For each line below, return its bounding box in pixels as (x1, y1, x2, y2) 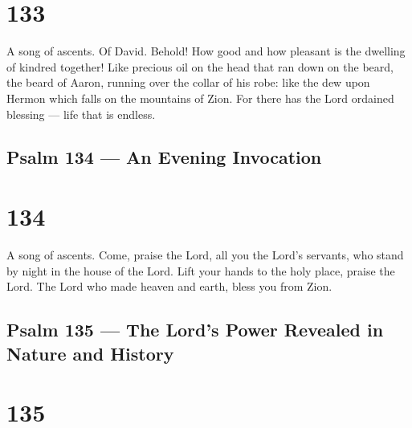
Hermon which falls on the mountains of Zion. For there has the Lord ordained (6, 89, 394, 106)
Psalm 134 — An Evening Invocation (6, 145, 322, 169)
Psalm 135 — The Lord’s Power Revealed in (6, 317, 384, 342)
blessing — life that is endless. (6, 105, 156, 122)
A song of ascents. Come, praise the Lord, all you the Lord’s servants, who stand (6, 247, 404, 263)
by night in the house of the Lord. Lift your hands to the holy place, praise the (6, 262, 395, 279)
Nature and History (6, 340, 174, 365)
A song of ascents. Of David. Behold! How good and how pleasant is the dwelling (6, 43, 406, 59)
